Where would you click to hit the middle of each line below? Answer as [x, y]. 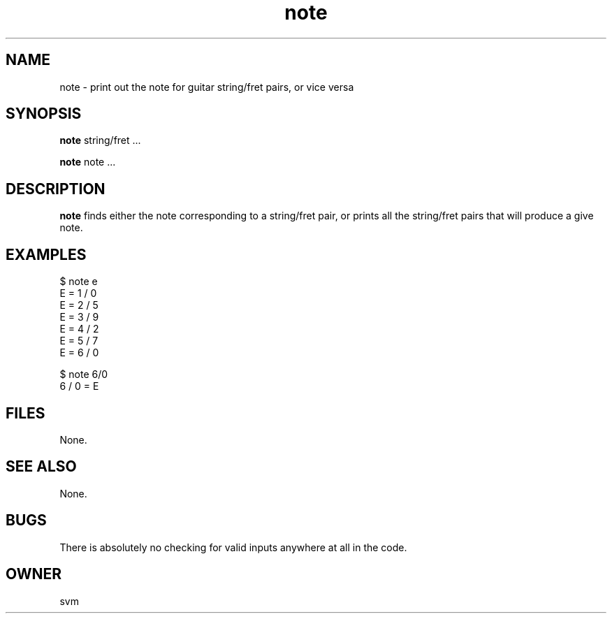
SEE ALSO [41, 467]
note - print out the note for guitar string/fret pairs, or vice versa [207, 87]
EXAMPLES [46, 254]
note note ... [88, 162]
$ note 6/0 [84, 374]
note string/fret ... [100, 140]
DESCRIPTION [56, 189]
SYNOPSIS [44, 114]
